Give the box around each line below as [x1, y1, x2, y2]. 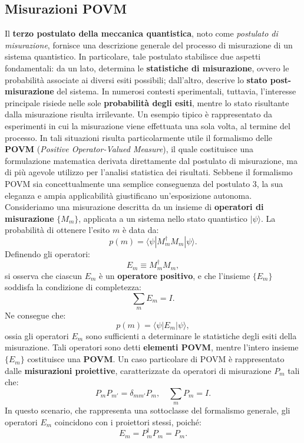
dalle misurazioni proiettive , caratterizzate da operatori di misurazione [5, 364, 272, 376]
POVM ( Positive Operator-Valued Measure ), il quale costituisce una [5, 143, 253, 155]
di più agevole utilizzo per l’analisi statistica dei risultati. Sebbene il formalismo [5, 166, 293, 178]
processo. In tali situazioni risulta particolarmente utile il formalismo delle [5, 131, 273, 143]
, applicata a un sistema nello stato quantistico [78, 212, 247, 224]
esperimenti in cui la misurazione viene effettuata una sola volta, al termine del [5, 119, 290, 132]
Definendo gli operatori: [5, 247, 90, 260]
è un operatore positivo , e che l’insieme [99, 269, 250, 281]
